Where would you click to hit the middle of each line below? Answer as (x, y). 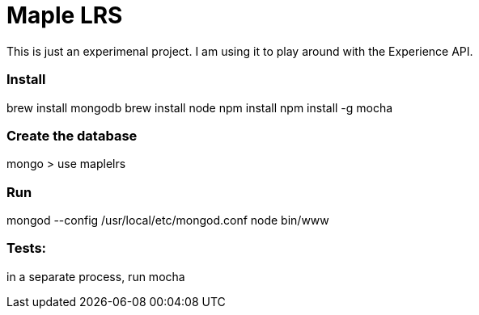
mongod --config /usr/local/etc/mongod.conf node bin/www (168, 220)
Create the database (72, 135)
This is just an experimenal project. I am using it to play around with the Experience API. (240, 51)
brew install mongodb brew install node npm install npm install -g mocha (200, 107)
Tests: (27, 248)
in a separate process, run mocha (96, 276)
